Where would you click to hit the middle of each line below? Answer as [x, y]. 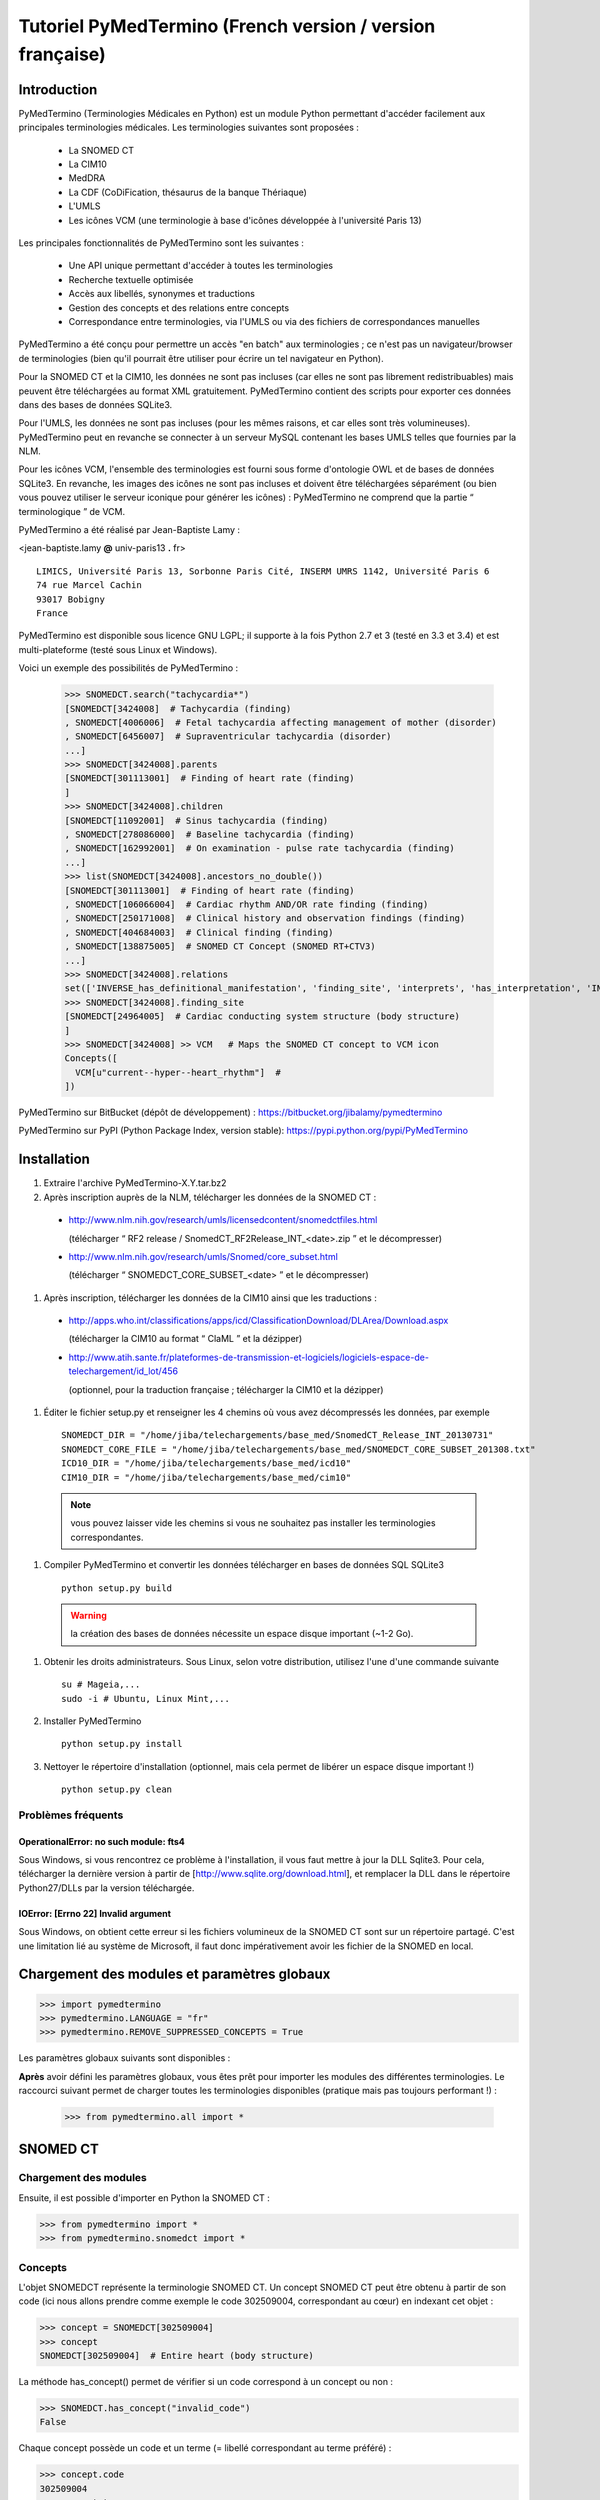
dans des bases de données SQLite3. [95, 404]
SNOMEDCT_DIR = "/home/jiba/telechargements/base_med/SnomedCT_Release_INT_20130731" [277, 1435]
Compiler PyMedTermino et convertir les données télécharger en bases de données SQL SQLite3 [244, 1565]
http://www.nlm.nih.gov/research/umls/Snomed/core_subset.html [203, 1256]
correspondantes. [107, 1537]
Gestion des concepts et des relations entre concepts [179, 307]
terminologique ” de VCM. [71, 511]
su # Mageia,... [101, 1684]
